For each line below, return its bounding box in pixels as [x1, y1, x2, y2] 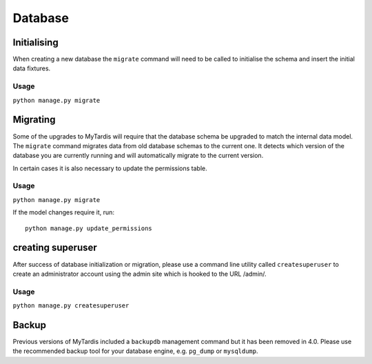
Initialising [12, 37, 59, 48]
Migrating [12, 114, 56, 125]
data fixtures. [12, 64, 51, 72]
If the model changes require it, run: [12, 208, 115, 216]
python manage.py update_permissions [25, 224, 153, 232]
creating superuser [12, 242, 98, 254]
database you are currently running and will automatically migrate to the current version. [12, 152, 264, 160]
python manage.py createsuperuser [12, 302, 130, 310]
